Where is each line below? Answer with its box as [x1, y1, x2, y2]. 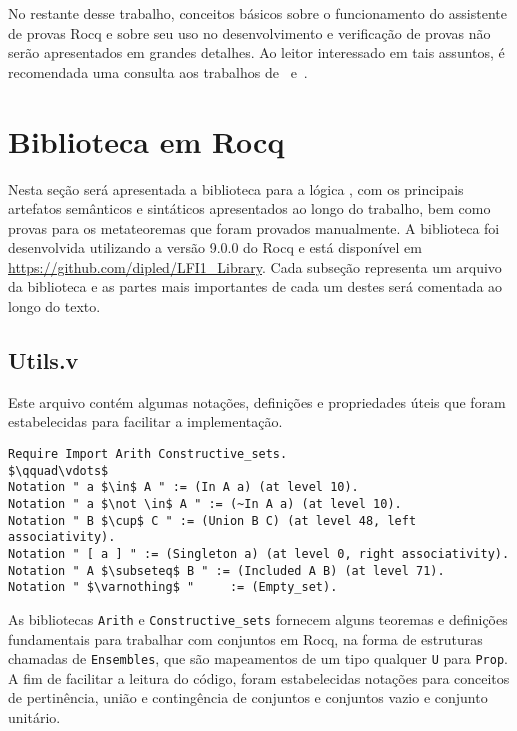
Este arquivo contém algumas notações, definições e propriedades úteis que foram [8, 391, 506, 412]
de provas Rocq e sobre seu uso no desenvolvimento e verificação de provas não [8, 22, 491, 43]
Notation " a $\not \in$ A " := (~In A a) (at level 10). [8, 497, 402, 512]
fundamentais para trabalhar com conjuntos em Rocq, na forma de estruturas [8, 628, 483, 649]
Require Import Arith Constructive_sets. [8, 447, 288, 462]
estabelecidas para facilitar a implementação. [8, 411, 283, 432]
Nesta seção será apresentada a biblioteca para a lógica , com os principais [8, 178, 464, 199]
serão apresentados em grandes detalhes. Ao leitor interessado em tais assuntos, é [8, 42, 505, 63]
